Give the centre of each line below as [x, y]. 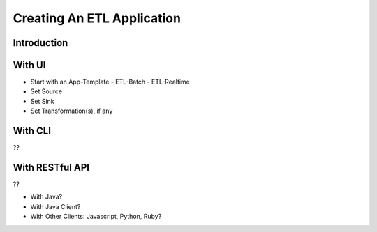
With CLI [32, 131]
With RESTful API [51, 167]
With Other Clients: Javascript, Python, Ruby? [96, 217]
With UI [29, 65]
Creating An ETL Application [97, 18]
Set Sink [42, 101]
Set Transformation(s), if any [72, 111]
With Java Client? [56, 206]
